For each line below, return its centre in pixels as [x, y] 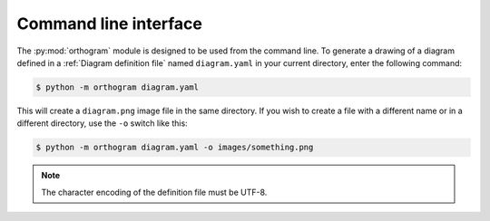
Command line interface [110, 24]
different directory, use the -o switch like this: [102, 123]
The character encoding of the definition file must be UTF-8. [154, 192]
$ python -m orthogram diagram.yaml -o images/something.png [175, 148]
